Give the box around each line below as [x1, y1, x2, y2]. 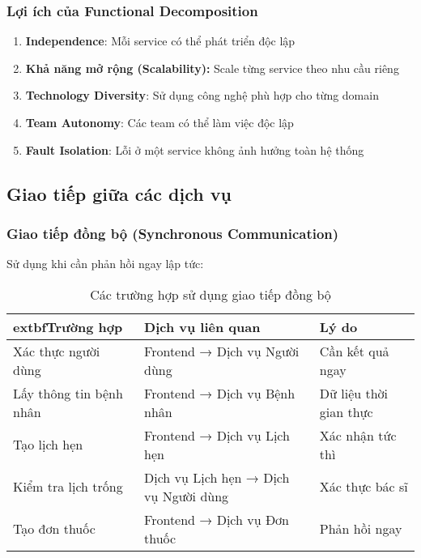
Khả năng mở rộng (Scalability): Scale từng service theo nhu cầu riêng [25, 59, 399, 76]
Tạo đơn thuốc [13, 519, 96, 539]
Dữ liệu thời [319, 383, 389, 403]
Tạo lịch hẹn [13, 435, 83, 454]
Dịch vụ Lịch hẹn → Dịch [144, 467, 290, 487]
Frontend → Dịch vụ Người [144, 341, 300, 360]
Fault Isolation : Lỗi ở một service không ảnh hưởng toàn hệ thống [25, 141, 364, 158]
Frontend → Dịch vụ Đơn [144, 509, 290, 529]
